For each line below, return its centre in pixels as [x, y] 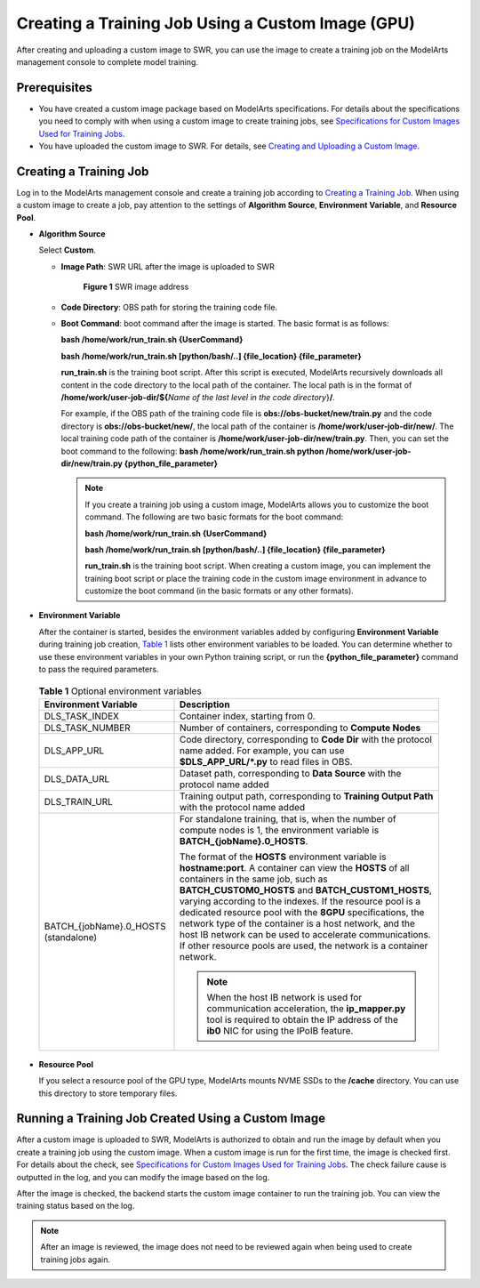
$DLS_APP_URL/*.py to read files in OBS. [266, 761]
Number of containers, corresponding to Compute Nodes [300, 728]
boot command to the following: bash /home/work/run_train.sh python [192, 451]
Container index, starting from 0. [247, 716]
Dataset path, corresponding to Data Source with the [290, 773]
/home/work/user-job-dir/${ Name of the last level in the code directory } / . [198, 397]
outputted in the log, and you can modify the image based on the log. [143, 1177]
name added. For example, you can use [262, 750]
